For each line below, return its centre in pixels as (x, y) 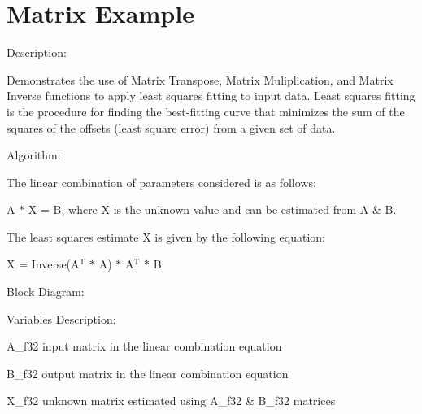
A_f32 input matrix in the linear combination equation (144, 346)
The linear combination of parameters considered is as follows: (161, 182)
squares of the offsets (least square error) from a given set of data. (171, 127)
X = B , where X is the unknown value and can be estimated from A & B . (212, 209)
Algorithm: (34, 155)
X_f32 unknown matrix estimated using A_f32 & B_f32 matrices (171, 401)
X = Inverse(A (43, 264)
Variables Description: (61, 318)
